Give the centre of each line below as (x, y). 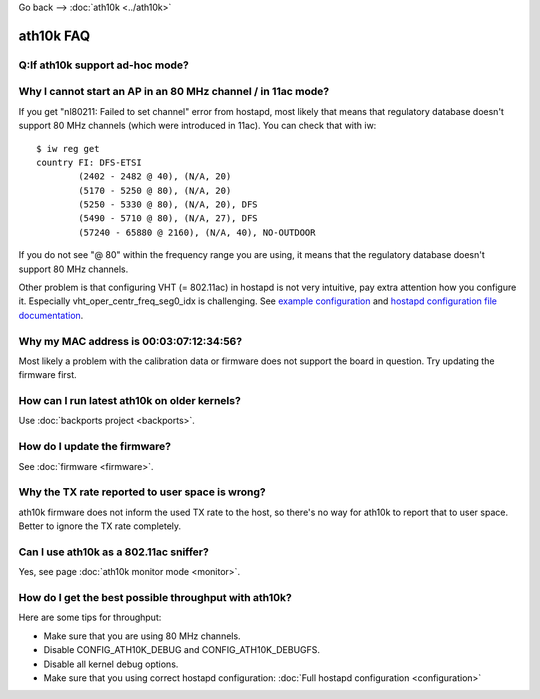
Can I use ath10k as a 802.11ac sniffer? (113, 552)
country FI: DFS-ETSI (89, 162)
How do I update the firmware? (95, 447)
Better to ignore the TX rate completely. (100, 526)
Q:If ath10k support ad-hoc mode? (103, 65)
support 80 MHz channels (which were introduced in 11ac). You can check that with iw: (197, 126)
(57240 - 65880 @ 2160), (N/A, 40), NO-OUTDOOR (197, 232)
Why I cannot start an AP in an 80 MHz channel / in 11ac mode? (174, 92)
